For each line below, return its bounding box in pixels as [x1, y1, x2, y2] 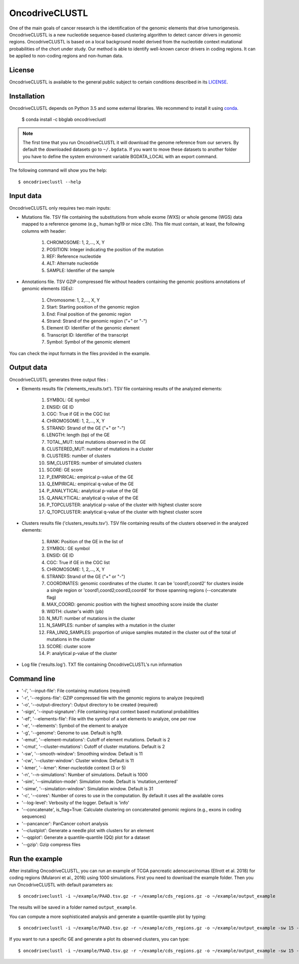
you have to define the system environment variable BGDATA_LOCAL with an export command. [22, 153, 218, 159]
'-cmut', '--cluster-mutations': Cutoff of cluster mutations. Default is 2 [21, 744, 165, 750]
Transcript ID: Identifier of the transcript [46, 332, 129, 338]
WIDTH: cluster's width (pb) [46, 608, 104, 614]
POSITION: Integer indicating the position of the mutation [46, 246, 164, 252]
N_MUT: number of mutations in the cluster [46, 616, 136, 621]
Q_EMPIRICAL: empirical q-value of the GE [46, 481, 134, 487]
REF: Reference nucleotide [46, 253, 102, 259]
